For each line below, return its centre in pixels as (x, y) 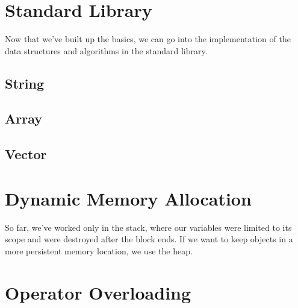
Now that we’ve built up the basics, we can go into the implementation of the (148, 39)
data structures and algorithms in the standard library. (106, 50)
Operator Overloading (98, 292)
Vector (26, 154)
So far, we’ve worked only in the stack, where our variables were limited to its (148, 227)
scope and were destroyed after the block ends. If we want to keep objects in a (149, 239)
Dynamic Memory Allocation (128, 198)
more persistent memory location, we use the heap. (99, 250)
